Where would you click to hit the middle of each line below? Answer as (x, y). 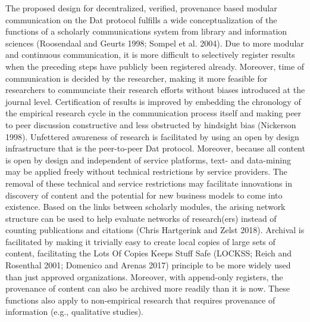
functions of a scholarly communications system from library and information (146, 31)
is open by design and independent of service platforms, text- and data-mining (148, 160)
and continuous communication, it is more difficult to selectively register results (150, 55)
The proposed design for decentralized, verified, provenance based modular (141, 8)
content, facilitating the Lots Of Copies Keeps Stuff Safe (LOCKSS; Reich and (149, 253)
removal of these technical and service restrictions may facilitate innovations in (149, 183)
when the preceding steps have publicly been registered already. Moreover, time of (155, 66)
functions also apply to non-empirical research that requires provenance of (140, 300)
